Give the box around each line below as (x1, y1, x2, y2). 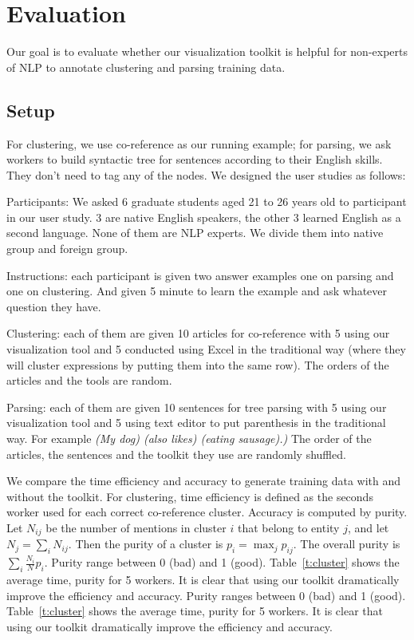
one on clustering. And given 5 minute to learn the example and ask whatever (6, 282, 388, 299)
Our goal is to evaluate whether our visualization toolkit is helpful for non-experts (6, 43, 408, 60)
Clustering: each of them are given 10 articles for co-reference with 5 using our (6, 325, 390, 342)
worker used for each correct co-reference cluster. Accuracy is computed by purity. (6, 504, 408, 520)
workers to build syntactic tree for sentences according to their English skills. (6, 151, 383, 168)
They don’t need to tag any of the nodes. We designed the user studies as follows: (6, 166, 406, 183)
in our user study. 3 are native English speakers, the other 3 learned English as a (6, 208, 401, 225)
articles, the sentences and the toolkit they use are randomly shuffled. (6, 445, 346, 462)
